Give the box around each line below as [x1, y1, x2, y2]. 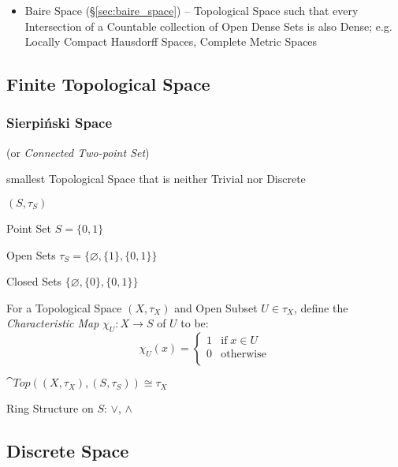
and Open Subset [174, 299, 258, 316]
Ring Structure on [6, 400, 94, 417]
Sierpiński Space [6, 113, 113, 133]
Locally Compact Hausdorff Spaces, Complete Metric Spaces [24, 33, 318, 50]
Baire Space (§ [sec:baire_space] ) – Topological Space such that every [24, 2, 359, 18]
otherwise [221, 349, 266, 361]
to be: [180, 315, 209, 331]
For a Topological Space [6, 299, 122, 316]
